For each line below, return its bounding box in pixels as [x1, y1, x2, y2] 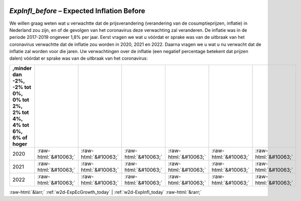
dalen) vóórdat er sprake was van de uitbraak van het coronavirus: [9, 56, 148, 62]
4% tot [12, 121, 29, 128]
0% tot [12, 96, 29, 103]
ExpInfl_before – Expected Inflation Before [9, 7, 145, 15]
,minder [12, 65, 32, 72]
